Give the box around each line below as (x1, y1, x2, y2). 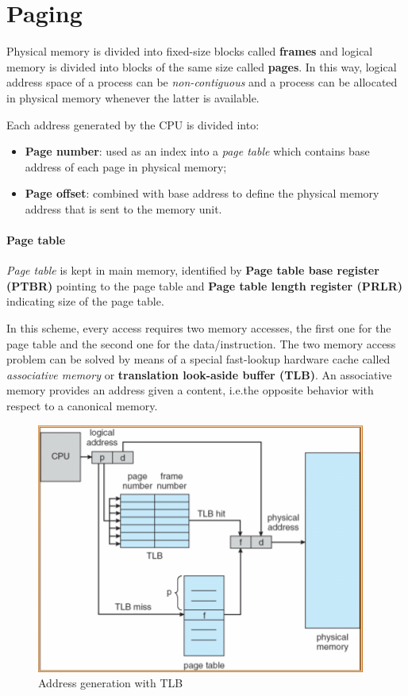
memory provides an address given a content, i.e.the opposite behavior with (6, 382, 374, 398)
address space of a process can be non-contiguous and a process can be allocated (6, 74, 398, 90)
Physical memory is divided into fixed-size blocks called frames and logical (6, 43, 373, 60)
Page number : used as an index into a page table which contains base (25, 143, 370, 160)
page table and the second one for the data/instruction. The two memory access (6, 335, 396, 352)
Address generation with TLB (38, 675, 183, 691)
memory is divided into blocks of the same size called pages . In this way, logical (6, 58, 397, 75)
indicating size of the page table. (6, 293, 164, 310)
